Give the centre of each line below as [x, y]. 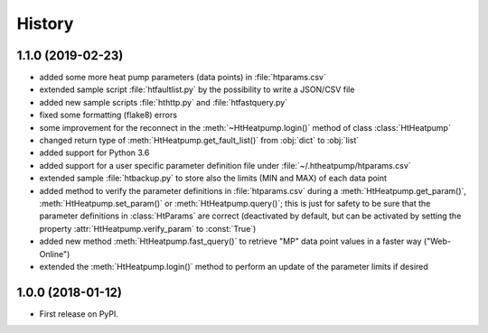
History [45, 23]
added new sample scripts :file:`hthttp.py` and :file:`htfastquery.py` [164, 102]
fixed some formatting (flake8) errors [108, 115]
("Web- [437, 241]
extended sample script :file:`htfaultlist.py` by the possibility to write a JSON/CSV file [197, 89]
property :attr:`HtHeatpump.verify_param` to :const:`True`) [148, 228]
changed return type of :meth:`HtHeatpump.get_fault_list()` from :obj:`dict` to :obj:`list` [199, 141]
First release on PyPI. [79, 314]
